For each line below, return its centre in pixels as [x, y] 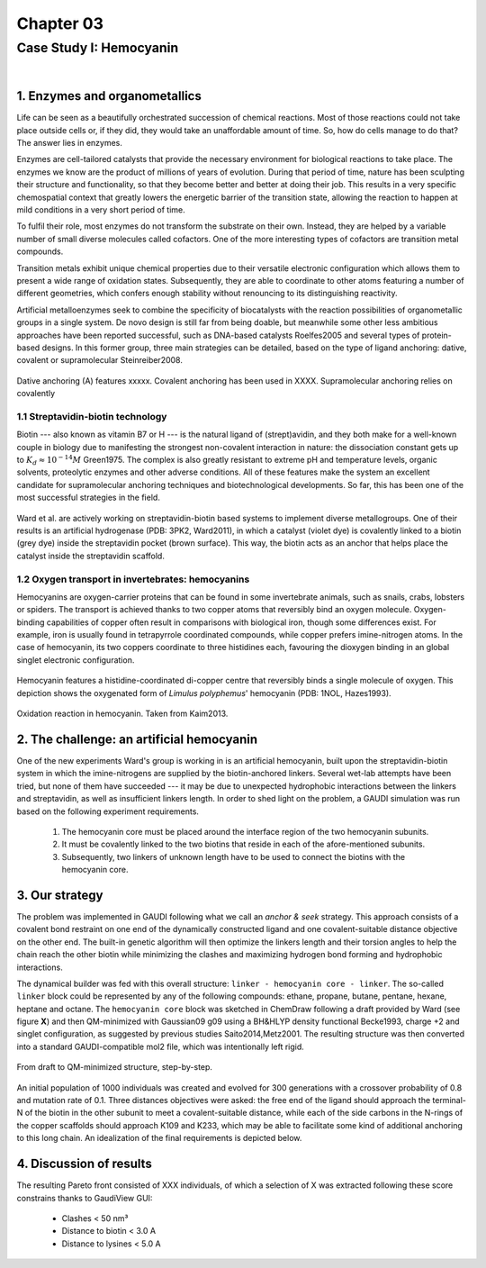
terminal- [450, 1100]
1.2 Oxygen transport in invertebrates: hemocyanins [133, 579]
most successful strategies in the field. [89, 498]
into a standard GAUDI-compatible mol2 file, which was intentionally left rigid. [161, 1046]
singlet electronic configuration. [76, 660]
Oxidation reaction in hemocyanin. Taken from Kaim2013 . [122, 714]
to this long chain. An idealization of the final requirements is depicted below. [159, 1138]
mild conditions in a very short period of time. [101, 210]
